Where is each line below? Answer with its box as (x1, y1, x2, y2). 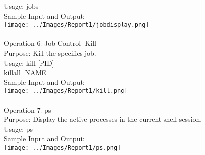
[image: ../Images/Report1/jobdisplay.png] (4, 21, 149, 29)
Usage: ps (4, 123, 33, 134)
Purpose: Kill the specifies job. (4, 48, 96, 58)
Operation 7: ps (4, 104, 51, 115)
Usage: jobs (4, 1, 39, 11)
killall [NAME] (4, 67, 48, 77)
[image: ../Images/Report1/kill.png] (4, 87, 128, 95)
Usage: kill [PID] (4, 57, 54, 68)
